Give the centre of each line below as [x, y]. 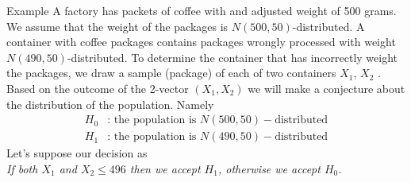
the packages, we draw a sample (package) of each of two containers [171, 73]
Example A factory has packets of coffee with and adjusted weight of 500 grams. [202, 10]
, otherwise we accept [269, 168]
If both [22, 168]
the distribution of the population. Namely [110, 104]
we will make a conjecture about [326, 88]
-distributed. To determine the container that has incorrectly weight [232, 57]
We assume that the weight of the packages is [117, 26]
